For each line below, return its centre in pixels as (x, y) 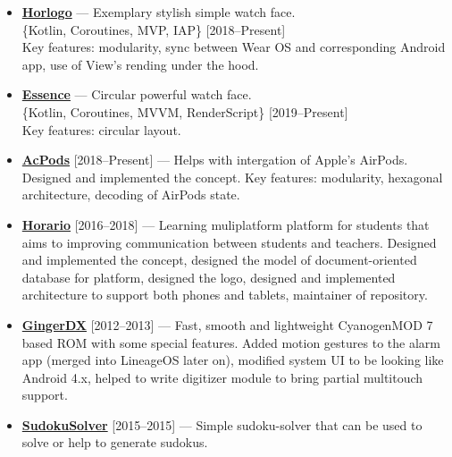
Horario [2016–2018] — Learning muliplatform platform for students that (226, 224)
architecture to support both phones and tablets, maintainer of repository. (225, 295)
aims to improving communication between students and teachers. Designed (229, 242)
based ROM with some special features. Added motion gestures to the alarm (231, 342)
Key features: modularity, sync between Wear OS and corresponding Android (234, 47)
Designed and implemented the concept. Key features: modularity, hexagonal (232, 177)
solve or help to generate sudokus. (115, 442)
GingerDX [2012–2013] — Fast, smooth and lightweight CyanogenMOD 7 (227, 324)
